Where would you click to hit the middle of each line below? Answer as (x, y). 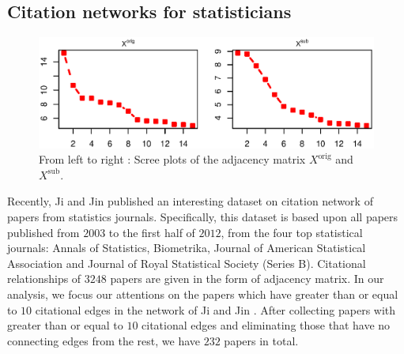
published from (43, 232)
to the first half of (152, 232)
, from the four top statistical (292, 232)
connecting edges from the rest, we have (104, 340)
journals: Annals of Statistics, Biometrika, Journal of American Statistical (187, 248)
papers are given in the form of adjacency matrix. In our (247, 279)
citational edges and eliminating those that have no (266, 325)
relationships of (44, 279)
